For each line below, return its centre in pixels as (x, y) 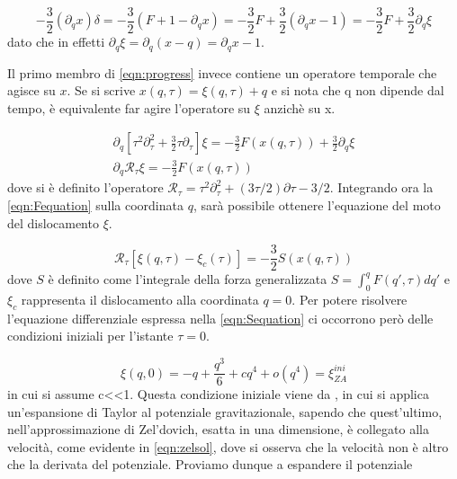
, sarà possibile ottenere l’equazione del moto (317, 204)
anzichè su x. (300, 107)
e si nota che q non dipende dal (358, 90)
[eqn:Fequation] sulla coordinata (95, 204)
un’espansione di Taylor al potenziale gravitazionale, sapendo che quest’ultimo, (225, 411)
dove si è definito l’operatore (85, 187)
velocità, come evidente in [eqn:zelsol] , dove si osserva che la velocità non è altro (228, 446)
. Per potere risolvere (349, 299)
